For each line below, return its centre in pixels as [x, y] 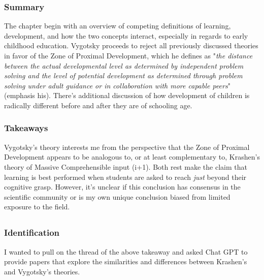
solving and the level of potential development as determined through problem [123, 75]
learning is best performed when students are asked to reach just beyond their [125, 177]
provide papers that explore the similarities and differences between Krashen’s [126, 261]
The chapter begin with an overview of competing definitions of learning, [118, 26]
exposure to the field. [37, 207]
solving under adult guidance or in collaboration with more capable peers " [117, 85]
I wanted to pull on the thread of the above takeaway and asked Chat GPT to [126, 251]
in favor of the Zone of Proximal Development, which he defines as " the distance [128, 55]
